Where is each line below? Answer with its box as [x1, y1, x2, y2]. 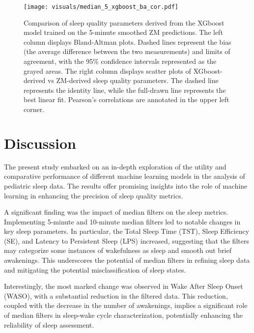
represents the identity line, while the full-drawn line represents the [24, 84, 226, 95]
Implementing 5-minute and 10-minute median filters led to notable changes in [4, 216, 241, 226]
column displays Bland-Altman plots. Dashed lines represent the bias [24, 36, 231, 47]
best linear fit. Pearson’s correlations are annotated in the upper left [24, 94, 229, 105]
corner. [24, 104, 45, 114]
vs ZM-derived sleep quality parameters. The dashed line [48, 75, 219, 85]
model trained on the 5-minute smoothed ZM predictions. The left [24, 27, 223, 37]
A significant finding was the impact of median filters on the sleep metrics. [4, 207, 228, 217]
